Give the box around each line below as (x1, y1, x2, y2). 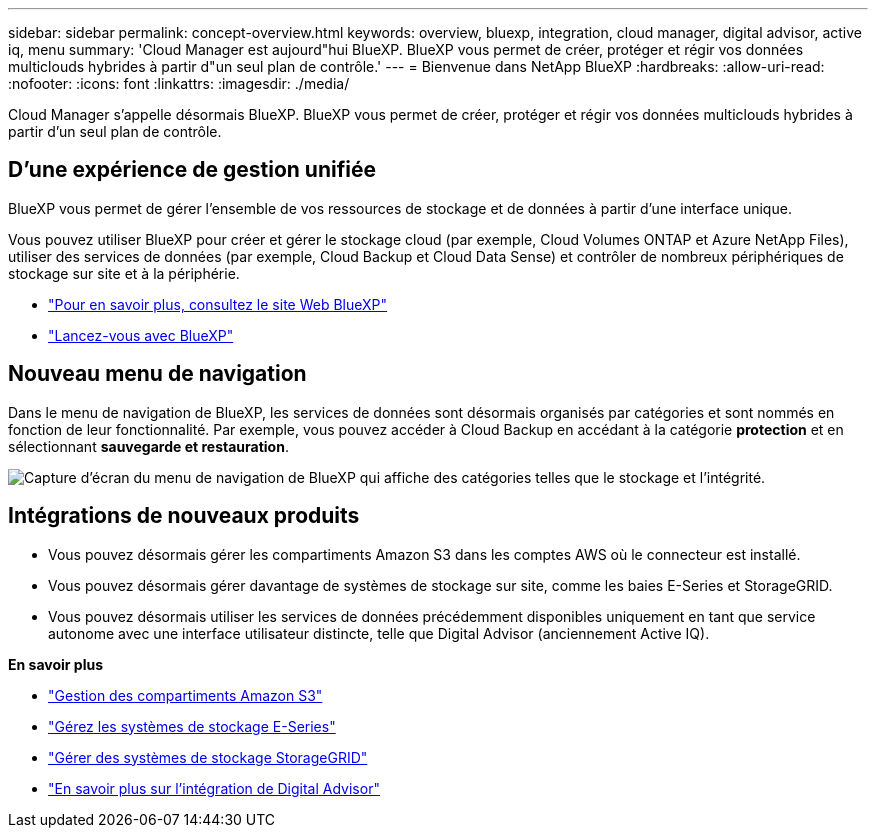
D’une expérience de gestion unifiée (8, 157, 376, 183)
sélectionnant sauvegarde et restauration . (8, 437, 289, 455)
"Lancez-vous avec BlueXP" (48, 326, 234, 344)
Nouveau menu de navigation (8, 361, 307, 387)
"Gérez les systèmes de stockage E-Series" (48, 717, 336, 735)
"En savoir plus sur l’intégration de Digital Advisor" (48, 779, 380, 797)
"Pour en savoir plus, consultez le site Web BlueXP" (48, 295, 388, 313)
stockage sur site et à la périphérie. (8, 264, 240, 282)
